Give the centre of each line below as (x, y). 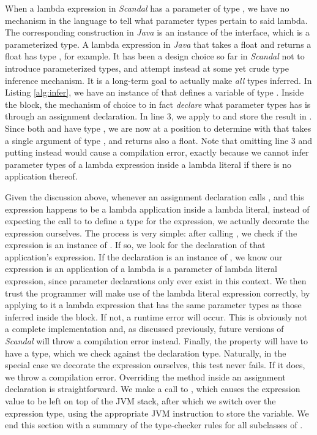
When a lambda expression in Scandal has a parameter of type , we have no (147, 8)
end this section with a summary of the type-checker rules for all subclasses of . (154, 425)
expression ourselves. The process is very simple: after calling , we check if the (151, 233)
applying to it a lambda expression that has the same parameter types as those (153, 305)
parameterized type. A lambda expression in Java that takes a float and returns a (158, 44)
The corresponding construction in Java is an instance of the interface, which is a (158, 32)
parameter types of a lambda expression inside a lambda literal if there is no (148, 164)
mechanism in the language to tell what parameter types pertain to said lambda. (156, 20)
